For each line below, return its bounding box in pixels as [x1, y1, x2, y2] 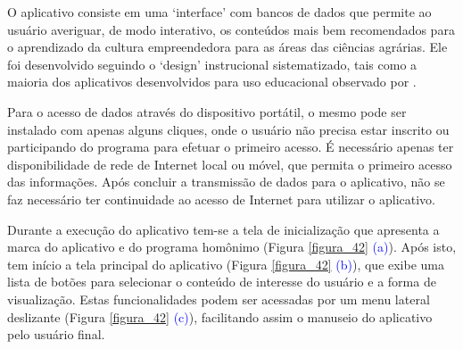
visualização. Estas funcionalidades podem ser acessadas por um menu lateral [7, 289, 430, 308]
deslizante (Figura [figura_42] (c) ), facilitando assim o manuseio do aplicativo [7, 307, 433, 326]
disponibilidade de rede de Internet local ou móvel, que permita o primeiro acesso [7, 154, 452, 173]
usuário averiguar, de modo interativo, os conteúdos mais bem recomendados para [7, 20, 455, 38]
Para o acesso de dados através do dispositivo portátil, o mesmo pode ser [7, 102, 407, 120]
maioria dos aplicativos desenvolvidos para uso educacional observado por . [7, 72, 417, 91]
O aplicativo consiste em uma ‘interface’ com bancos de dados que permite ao [7, 3, 432, 21]
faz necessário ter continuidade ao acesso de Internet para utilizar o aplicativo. [7, 189, 435, 208]
